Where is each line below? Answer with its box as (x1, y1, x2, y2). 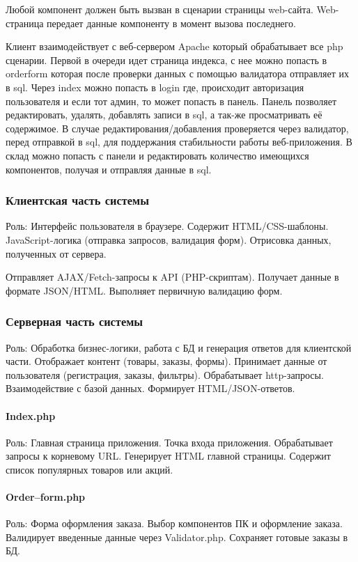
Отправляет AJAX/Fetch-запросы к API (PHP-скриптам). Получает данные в (6, 270, 339, 284)
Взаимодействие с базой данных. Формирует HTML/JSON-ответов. (6, 381, 295, 396)
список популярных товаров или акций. (6, 462, 173, 476)
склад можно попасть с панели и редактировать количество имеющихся (6, 148, 309, 162)
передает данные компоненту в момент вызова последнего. (47, 15, 296, 30)
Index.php (6, 408, 56, 423)
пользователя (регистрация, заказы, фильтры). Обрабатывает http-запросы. (6, 367, 324, 382)
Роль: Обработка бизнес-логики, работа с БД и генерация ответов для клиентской (6, 340, 352, 354)
